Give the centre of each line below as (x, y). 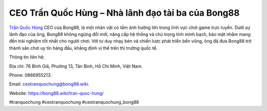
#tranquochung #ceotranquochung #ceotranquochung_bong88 (74, 102)
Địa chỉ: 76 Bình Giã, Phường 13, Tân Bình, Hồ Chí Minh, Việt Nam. (76, 66)
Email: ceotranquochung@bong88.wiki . (49, 84)
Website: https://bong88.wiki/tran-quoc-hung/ (56, 93)
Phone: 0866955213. (30, 75)
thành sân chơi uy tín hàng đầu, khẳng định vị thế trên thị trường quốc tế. (83, 48)
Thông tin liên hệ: (27, 57)
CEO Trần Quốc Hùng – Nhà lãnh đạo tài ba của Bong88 (124, 13)
